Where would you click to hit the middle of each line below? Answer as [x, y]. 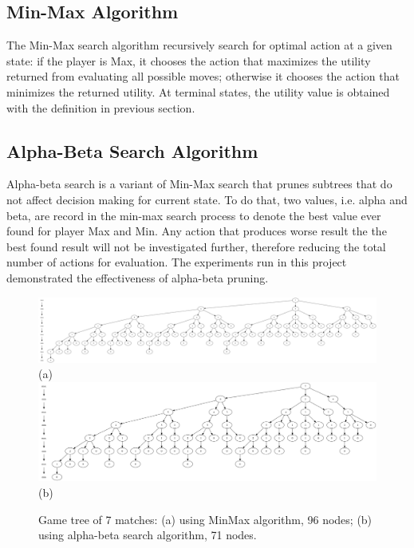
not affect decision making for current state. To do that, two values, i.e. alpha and [207, 199]
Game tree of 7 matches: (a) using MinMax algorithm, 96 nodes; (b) [205, 519]
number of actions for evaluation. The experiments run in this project [177, 262]
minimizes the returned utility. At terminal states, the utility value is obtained [198, 91]
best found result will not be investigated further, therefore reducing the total [196, 246]
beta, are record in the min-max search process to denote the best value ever [194, 215]
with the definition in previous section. [101, 107]
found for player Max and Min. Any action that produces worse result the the [197, 231]
